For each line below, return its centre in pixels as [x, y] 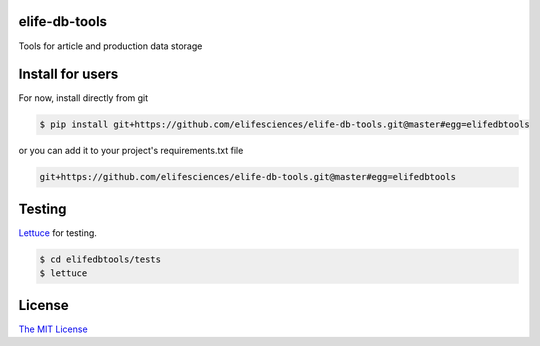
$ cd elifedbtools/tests [100, 259]
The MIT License [53, 329]
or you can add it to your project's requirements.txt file [131, 151]
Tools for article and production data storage [110, 46]
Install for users [68, 74]
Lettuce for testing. [57, 232]
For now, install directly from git [83, 98]
